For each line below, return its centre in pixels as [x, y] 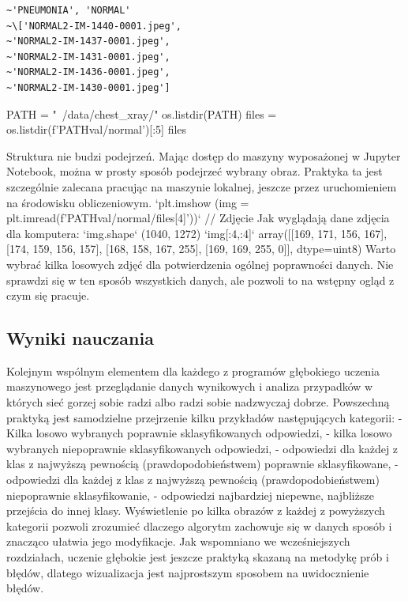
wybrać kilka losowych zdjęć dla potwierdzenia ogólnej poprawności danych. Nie [200, 264]
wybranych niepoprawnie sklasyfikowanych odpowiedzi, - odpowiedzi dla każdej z [202, 448]
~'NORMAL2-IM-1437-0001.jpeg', [88, 42]
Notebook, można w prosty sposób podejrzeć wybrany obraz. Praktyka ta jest [195, 171]
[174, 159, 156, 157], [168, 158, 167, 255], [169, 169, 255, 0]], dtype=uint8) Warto [201, 249]
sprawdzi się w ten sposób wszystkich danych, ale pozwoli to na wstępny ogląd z [200, 280]
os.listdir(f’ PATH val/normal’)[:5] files [97, 129]
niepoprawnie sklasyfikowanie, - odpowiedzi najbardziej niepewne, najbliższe [190, 495]
